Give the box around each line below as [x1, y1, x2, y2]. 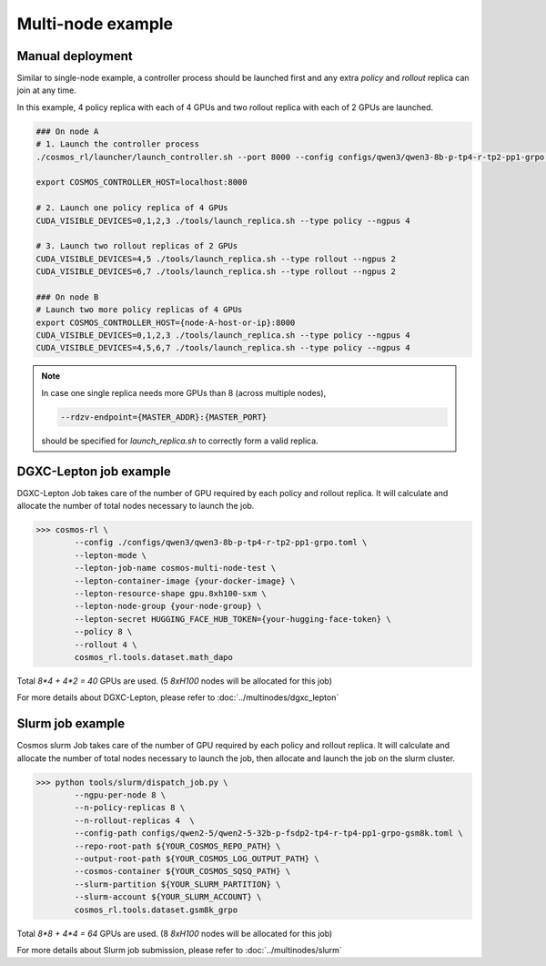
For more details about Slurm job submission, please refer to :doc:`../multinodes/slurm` [16, 944, 343, 955]
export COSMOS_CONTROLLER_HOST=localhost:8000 [35, 178, 248, 188]
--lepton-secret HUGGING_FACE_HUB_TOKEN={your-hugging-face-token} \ [74, 614, 391, 624]
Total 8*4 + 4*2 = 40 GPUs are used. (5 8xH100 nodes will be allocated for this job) [16, 675, 332, 686]
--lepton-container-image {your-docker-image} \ [74, 575, 296, 586]
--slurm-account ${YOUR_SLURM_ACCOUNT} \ [74, 892, 262, 902]
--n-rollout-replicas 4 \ [74, 815, 195, 826]
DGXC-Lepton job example [16, 463, 172, 479]
